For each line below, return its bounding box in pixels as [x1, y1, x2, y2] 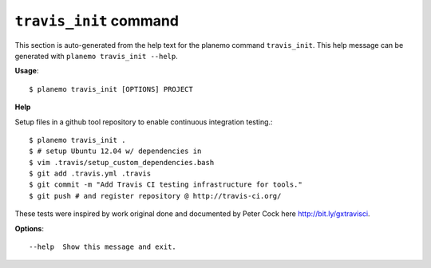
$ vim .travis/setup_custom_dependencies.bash [29, 158, 215, 167]
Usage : [14, 66, 39, 76]
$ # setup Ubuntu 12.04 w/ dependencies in [29, 147, 202, 156]
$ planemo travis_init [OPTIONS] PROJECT [29, 85, 193, 93]
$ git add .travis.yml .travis [29, 169, 152, 179]
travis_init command [14, 12, 180, 30]
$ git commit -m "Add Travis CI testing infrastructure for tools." [29, 180, 302, 189]
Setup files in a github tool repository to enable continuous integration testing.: [14, 116, 273, 127]
